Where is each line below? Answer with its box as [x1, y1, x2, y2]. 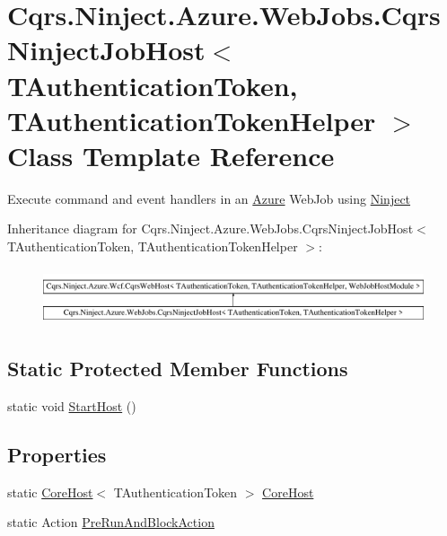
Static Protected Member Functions [7, 355, 348, 382]
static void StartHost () [7, 396, 136, 415]
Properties [7, 440, 107, 468]
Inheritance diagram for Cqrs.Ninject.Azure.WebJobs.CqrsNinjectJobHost [7, 219, 414, 238]
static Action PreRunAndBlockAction [7, 513, 215, 532]
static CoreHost [7, 482, 93, 501]
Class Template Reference [7, 136, 335, 173]
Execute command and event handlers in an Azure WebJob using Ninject [7, 189, 411, 207]
